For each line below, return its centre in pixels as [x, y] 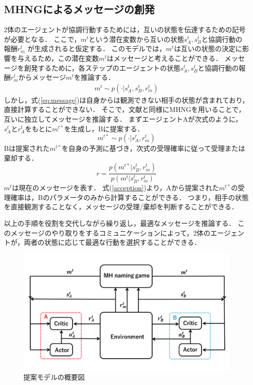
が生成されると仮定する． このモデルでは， [97, 48]
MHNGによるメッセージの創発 [79, 9]
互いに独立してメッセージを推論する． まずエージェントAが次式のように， [123, 119]
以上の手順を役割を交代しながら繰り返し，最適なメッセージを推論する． [120, 223]
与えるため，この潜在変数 [58, 58]
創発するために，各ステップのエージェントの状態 [102, 67]
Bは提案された [27, 148]
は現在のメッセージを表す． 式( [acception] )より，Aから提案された [115, 188]
